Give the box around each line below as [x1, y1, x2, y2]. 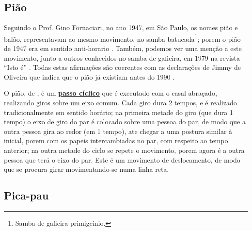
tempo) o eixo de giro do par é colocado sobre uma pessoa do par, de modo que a [4, 116, 246, 127]
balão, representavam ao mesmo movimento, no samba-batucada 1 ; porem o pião [4, 32, 241, 44]
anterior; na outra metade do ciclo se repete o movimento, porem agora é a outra [4, 145, 245, 155]
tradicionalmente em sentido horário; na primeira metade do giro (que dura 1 [4, 107, 233, 117]
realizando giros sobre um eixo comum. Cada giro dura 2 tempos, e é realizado [4, 98, 237, 108]
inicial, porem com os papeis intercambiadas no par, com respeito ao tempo [4, 135, 228, 146]
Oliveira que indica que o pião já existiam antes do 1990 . [4, 71, 175, 82]
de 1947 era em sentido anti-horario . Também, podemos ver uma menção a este [4, 43, 242, 53]
